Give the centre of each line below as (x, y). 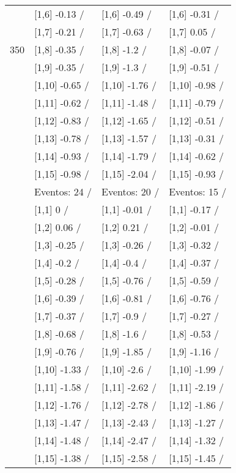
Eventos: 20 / (131, 191)
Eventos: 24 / (63, 191)
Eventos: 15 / (198, 191)
